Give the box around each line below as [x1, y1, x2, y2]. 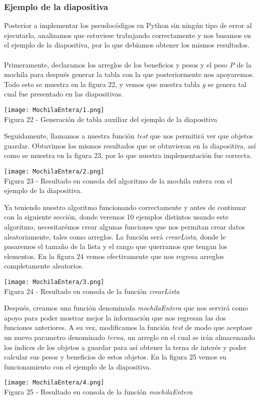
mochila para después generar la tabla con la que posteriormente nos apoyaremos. [4, 69, 254, 79]
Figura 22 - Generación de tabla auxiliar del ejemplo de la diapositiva [4, 113, 217, 124]
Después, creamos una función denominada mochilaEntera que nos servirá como [4, 302, 248, 313]
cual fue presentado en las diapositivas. [4, 88, 123, 99]
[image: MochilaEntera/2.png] [4, 168, 104, 175]
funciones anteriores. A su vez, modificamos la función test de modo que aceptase [4, 322, 252, 332]
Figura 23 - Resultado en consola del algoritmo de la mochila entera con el [4, 175, 232, 185]
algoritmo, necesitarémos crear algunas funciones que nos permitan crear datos [4, 221, 245, 232]
